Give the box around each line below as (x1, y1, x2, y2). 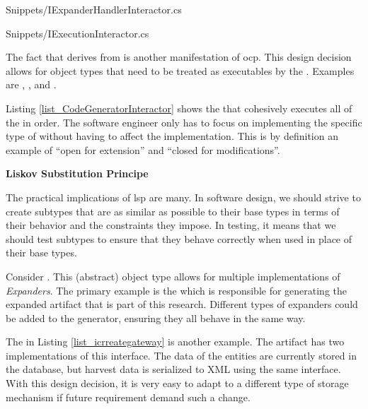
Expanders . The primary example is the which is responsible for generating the (6, 283, 347, 297)
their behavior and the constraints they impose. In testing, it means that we (6, 218, 336, 232)
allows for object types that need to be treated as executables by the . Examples (6, 63, 355, 78)
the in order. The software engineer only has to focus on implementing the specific (6, 114, 362, 129)
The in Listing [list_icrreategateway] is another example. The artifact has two (6, 334, 345, 349)
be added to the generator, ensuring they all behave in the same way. (6, 310, 306, 325)
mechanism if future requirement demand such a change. (6, 389, 251, 404)
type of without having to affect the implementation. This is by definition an (6, 129, 338, 143)
